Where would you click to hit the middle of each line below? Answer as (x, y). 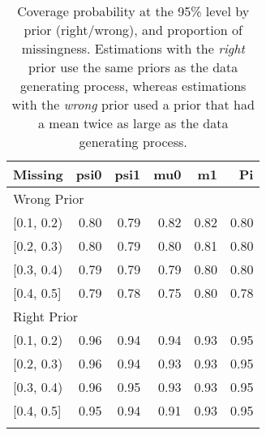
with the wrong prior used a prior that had (133, 104)
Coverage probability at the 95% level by (133, 11)
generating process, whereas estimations (133, 86)
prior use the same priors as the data (133, 67)
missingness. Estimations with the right (133, 48)
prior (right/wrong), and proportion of (133, 30)
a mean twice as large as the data (133, 123)
